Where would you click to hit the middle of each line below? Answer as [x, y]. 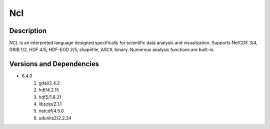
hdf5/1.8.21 [50, 97]
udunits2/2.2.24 [55, 118]
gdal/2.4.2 [49, 83]
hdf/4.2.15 [49, 90]
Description [28, 31]
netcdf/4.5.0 [51, 111]
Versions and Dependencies [54, 64]
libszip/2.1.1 [50, 104]
